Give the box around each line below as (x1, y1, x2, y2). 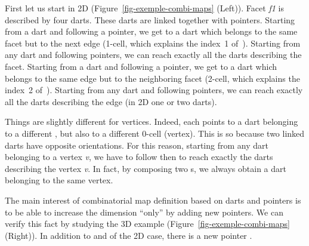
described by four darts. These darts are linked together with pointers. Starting (5, 13, 295, 26)
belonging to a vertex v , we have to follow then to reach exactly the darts (5, 150, 273, 163)
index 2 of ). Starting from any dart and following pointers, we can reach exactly (5, 84, 303, 96)
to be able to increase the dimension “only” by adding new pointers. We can (5, 205, 283, 218)
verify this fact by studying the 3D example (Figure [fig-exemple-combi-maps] (5, 217, 290, 230)
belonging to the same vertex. (5, 174, 113, 186)
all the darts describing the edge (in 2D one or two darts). (5, 95, 217, 107)
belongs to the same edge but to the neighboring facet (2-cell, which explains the (5, 72, 300, 84)
